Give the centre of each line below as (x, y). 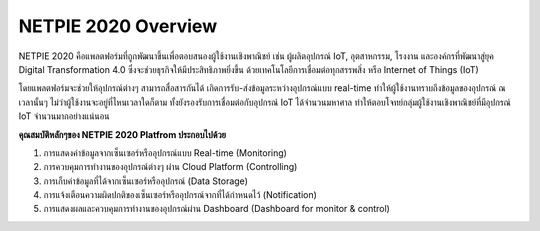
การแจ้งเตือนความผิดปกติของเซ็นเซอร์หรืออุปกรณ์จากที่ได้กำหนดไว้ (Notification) (180, 195)
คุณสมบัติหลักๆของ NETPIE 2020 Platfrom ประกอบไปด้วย (122, 134)
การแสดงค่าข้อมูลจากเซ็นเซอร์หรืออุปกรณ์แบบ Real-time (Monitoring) (165, 152)
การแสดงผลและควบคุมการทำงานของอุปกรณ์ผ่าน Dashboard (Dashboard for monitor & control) (216, 209)
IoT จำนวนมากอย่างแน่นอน (64, 116)
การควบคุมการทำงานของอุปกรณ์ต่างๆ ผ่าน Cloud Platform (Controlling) (170, 167)
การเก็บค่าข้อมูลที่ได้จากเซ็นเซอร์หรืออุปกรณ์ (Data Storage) (146, 181)
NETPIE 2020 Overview (118, 26)
